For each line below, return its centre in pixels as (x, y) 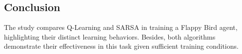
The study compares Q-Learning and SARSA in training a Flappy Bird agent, (121, 27)
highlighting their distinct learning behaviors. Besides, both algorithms (110, 36)
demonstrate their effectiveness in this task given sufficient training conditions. (121, 46)
